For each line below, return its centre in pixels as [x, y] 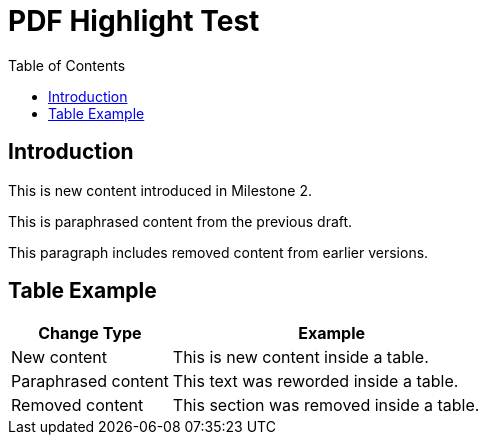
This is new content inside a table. [300, 357]
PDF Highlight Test [134, 21]
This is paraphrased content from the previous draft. [180, 221]
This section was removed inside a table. [326, 405]
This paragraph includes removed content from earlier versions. [218, 252]
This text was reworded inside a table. [315, 381]
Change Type [90, 333]
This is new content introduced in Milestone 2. [160, 190]
